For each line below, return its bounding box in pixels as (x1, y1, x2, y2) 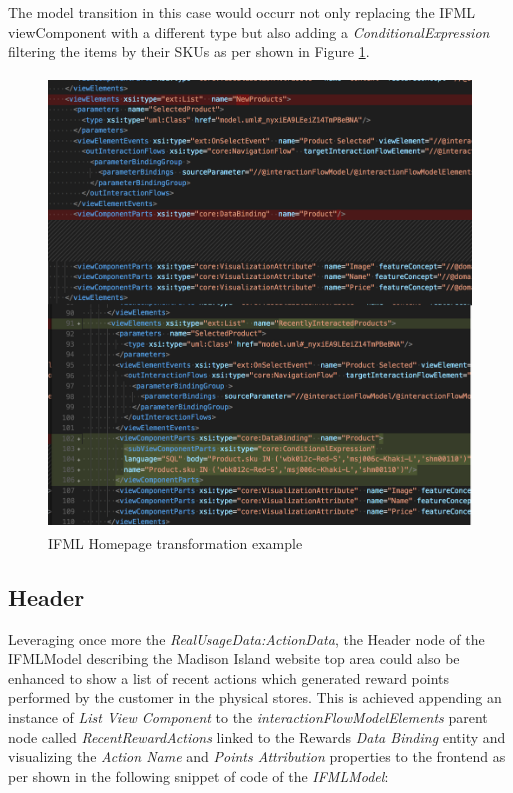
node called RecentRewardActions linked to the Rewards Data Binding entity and (8, 726, 506, 747)
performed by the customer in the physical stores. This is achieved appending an (8, 687, 502, 708)
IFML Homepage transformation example (48, 532, 303, 553)
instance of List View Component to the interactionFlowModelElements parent (8, 707, 488, 728)
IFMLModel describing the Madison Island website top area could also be (8, 648, 460, 669)
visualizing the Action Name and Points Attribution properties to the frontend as (8, 746, 506, 767)
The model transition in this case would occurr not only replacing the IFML (8, 2, 476, 22)
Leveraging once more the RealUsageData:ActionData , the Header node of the (8, 628, 485, 649)
